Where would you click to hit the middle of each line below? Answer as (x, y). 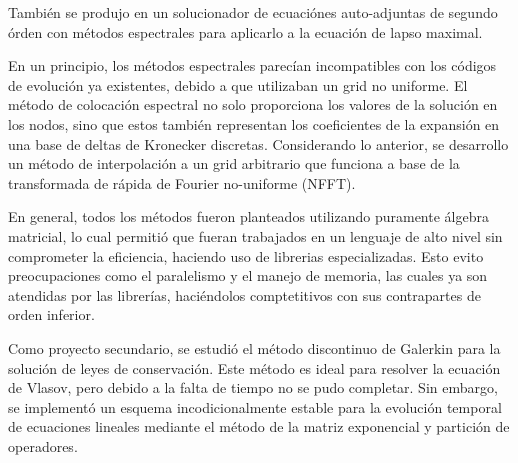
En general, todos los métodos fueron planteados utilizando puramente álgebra (248, 216)
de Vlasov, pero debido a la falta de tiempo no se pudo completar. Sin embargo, (253, 387)
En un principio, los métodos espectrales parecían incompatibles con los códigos (252, 65)
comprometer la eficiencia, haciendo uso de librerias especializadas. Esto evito (246, 255)
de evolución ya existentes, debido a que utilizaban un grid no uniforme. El (238, 84)
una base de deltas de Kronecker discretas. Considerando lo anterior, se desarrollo (258, 143)
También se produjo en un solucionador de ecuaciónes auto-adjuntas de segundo (253, 12)
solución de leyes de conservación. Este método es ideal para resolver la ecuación (254, 367)
